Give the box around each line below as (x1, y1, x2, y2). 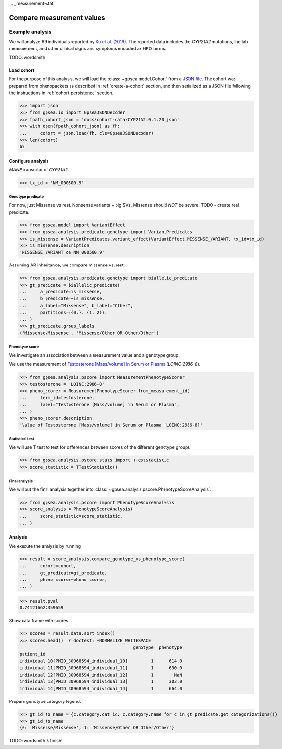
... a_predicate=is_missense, (19, 289, 102, 295)
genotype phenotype (133, 645, 182, 650)
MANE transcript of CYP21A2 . (9, 167, 70, 173)
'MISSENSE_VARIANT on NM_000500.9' (19, 250, 105, 255)
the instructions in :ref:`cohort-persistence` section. (9, 90, 114, 96)
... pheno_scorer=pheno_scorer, (19, 577, 108, 582)
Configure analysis (9, 158, 49, 164)
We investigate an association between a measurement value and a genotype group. (9, 352, 180, 358)
